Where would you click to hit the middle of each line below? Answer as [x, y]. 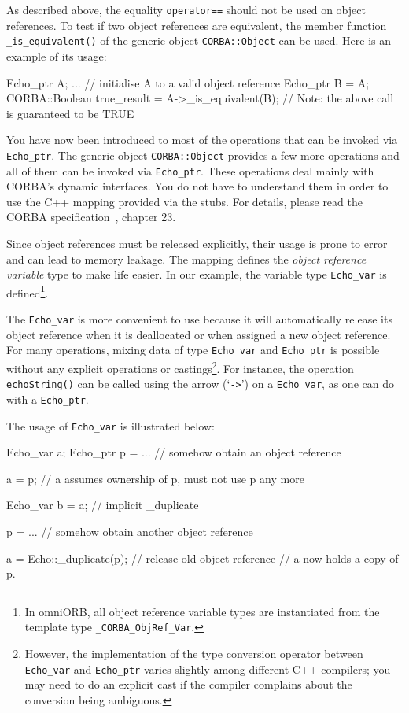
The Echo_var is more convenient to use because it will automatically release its [199, 319]
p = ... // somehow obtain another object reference [130, 531]
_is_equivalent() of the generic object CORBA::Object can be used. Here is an [199, 41]
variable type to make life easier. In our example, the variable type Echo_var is [197, 274]
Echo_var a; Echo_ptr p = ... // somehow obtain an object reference [174, 452]
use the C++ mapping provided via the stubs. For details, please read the [184, 201]
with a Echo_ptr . [48, 399]
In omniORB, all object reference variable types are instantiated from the [202, 611]
